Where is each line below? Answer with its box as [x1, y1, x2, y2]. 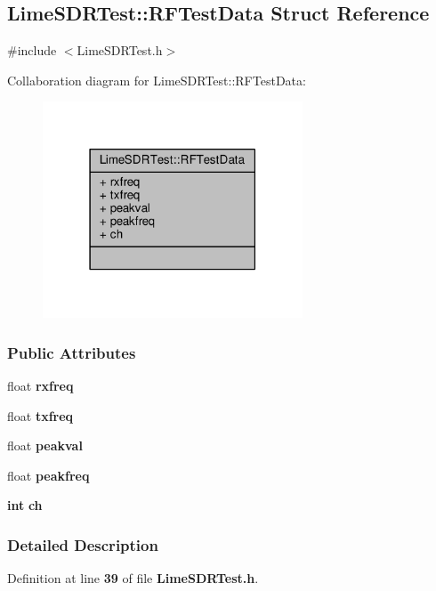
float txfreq [7, 406, 74, 425]
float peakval [7, 436, 83, 455]
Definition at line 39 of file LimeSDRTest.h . [7, 569, 259, 587]
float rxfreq [7, 376, 74, 394]
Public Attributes [7, 341, 136, 363]
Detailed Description [7, 533, 158, 555]
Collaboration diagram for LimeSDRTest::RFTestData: [7, 70, 306, 89]
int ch [7, 496, 43, 514]
